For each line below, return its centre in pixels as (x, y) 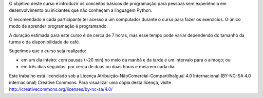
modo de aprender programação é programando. (58, 26)
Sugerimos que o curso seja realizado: (47, 51)
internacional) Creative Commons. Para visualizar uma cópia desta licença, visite (90, 82)
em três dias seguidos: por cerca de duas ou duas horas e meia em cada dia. (98, 67)
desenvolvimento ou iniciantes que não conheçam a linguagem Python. (81, 10)
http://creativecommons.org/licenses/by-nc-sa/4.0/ (61, 89)
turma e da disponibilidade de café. (45, 42)
